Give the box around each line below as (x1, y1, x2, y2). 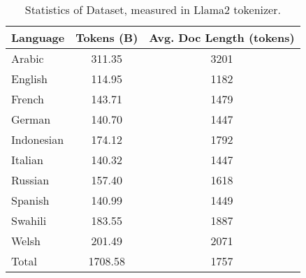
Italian (11, 152, 43, 168)
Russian (11, 172, 50, 188)
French (11, 91, 44, 107)
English (11, 71, 48, 87)
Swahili (11, 212, 47, 228)
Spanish (11, 192, 50, 208)
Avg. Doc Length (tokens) (149, 29, 295, 45)
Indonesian (11, 131, 64, 147)
